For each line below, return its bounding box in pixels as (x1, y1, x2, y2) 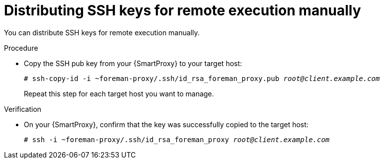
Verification (4, 104, 42, 113)
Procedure (4, 43, 38, 52)
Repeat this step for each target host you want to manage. (24, 89, 214, 98)
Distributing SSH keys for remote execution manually (4, 2, 361, 19)
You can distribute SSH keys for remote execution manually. (4, 28, 200, 37)
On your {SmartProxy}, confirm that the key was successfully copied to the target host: (24, 120, 308, 129)
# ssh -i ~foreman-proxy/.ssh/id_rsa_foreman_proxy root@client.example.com (24, 135, 330, 144)
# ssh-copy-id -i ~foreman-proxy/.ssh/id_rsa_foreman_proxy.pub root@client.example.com (24, 74, 380, 82)
